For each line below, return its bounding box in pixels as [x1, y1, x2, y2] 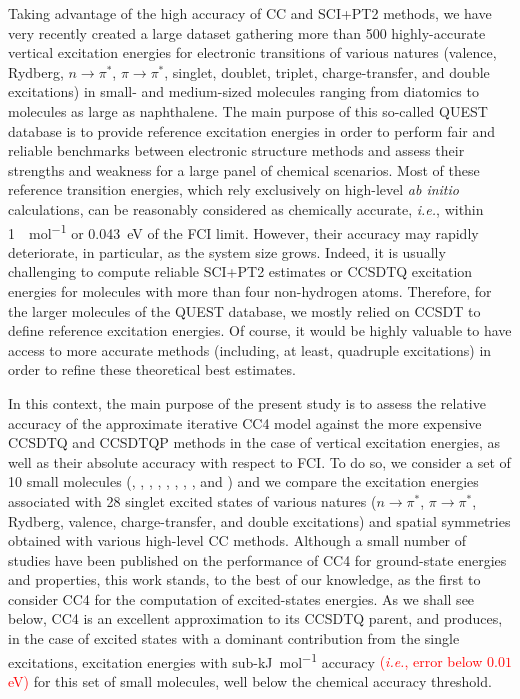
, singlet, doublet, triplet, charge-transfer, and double [164, 61, 490, 82]
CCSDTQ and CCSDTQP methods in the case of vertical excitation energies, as [8, 432, 501, 453]
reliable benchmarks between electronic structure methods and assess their [8, 140, 465, 161]
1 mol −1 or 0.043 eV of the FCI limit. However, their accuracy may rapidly [8, 219, 479, 243]
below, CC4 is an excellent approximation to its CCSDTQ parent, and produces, [8, 608, 503, 629]
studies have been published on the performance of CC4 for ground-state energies [8, 549, 507, 570]
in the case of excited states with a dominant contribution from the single [8, 628, 460, 649]
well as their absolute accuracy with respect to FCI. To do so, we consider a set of [8, 451, 511, 472]
